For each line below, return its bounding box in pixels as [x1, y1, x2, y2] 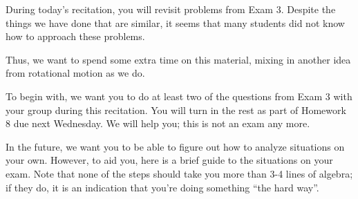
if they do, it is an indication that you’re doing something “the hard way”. [6, 180, 319, 194]
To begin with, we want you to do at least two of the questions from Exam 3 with [6, 88, 352, 103]
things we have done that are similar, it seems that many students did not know [6, 15, 345, 30]
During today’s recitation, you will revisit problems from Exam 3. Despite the [6, 2, 336, 16]
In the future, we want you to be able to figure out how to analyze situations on [6, 139, 345, 153]
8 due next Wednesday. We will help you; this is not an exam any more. [6, 116, 310, 131]
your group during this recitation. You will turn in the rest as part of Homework [6, 102, 346, 117]
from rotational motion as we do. [6, 66, 145, 80]
